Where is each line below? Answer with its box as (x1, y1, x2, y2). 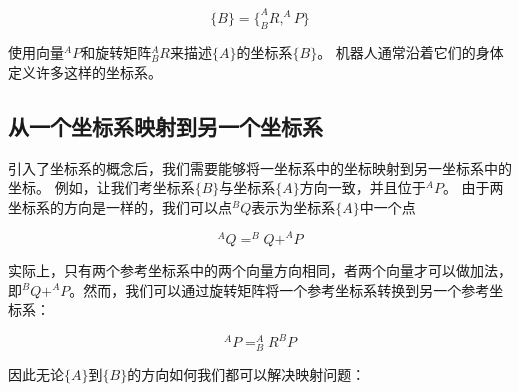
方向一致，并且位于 (299, 177, 426, 198)
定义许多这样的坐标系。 (8, 61, 162, 82)
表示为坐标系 (251, 196, 336, 217)
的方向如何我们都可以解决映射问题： (127, 364, 366, 385)
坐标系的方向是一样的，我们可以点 (8, 196, 232, 217)
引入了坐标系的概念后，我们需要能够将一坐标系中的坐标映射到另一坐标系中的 (8, 157, 512, 178)
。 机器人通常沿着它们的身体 (317, 42, 504, 63)
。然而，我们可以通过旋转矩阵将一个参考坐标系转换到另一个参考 (69, 279, 490, 300)
